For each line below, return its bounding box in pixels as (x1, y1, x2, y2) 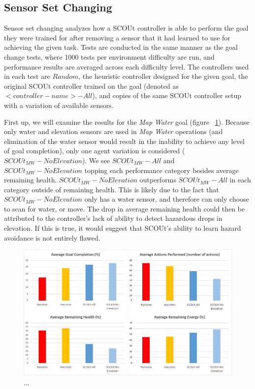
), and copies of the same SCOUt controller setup (92, 90, 242, 101)
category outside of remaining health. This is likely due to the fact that (4, 184, 219, 194)
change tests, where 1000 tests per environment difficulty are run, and (4, 51, 215, 62)
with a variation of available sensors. (4, 100, 114, 110)
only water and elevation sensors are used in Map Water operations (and (4, 126, 223, 137)
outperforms (139, 175, 176, 185)
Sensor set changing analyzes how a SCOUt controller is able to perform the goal (4, 23, 249, 33)
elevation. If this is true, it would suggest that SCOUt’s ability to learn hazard (4, 223, 241, 233)
